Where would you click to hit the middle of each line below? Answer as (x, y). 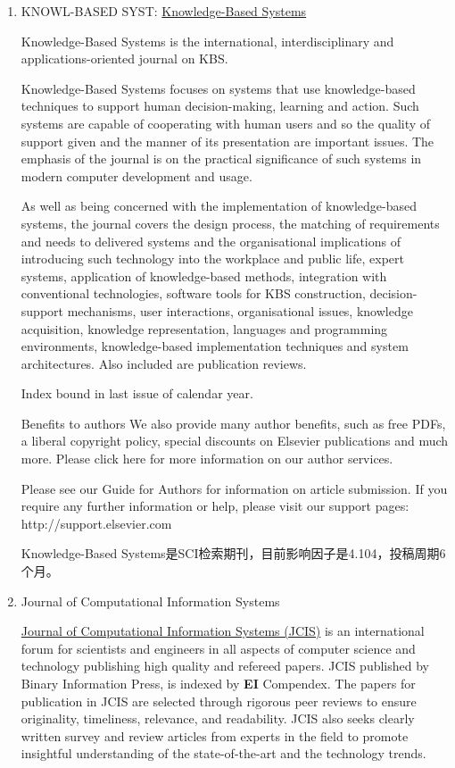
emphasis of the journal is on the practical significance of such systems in (221, 159)
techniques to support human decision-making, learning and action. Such (220, 106)
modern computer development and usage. (136, 175)
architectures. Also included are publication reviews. (164, 363)
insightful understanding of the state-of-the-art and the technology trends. (223, 753)
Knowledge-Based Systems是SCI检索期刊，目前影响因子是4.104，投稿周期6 (233, 553)
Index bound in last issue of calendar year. (137, 393)
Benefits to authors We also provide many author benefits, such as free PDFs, (233, 423)
